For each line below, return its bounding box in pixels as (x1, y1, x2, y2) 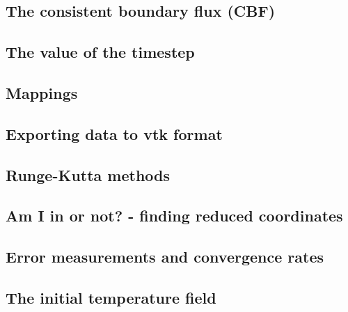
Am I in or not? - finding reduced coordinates (6, 205, 343, 226)
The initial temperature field (6, 286, 216, 308)
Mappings (6, 81, 78, 103)
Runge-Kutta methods (6, 164, 171, 185)
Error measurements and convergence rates (6, 246, 324, 267)
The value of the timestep (6, 41, 195, 63)
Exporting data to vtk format (6, 123, 223, 144)
